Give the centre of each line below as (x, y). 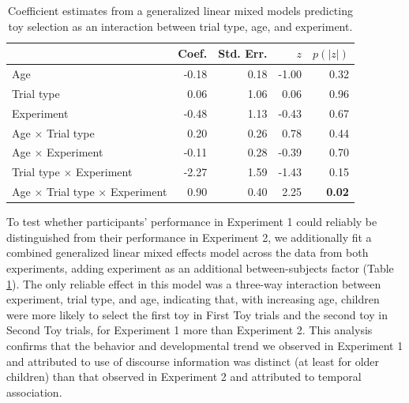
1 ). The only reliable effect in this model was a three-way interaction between (194, 283)
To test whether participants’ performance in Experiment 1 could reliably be (192, 222)
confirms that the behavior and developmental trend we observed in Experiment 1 (205, 345)
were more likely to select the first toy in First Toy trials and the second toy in (197, 314)
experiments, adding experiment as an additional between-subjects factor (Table (200, 267)
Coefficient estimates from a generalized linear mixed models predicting (180, 10)
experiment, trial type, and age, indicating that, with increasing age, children (193, 299)
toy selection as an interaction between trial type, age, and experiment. (180, 26)
